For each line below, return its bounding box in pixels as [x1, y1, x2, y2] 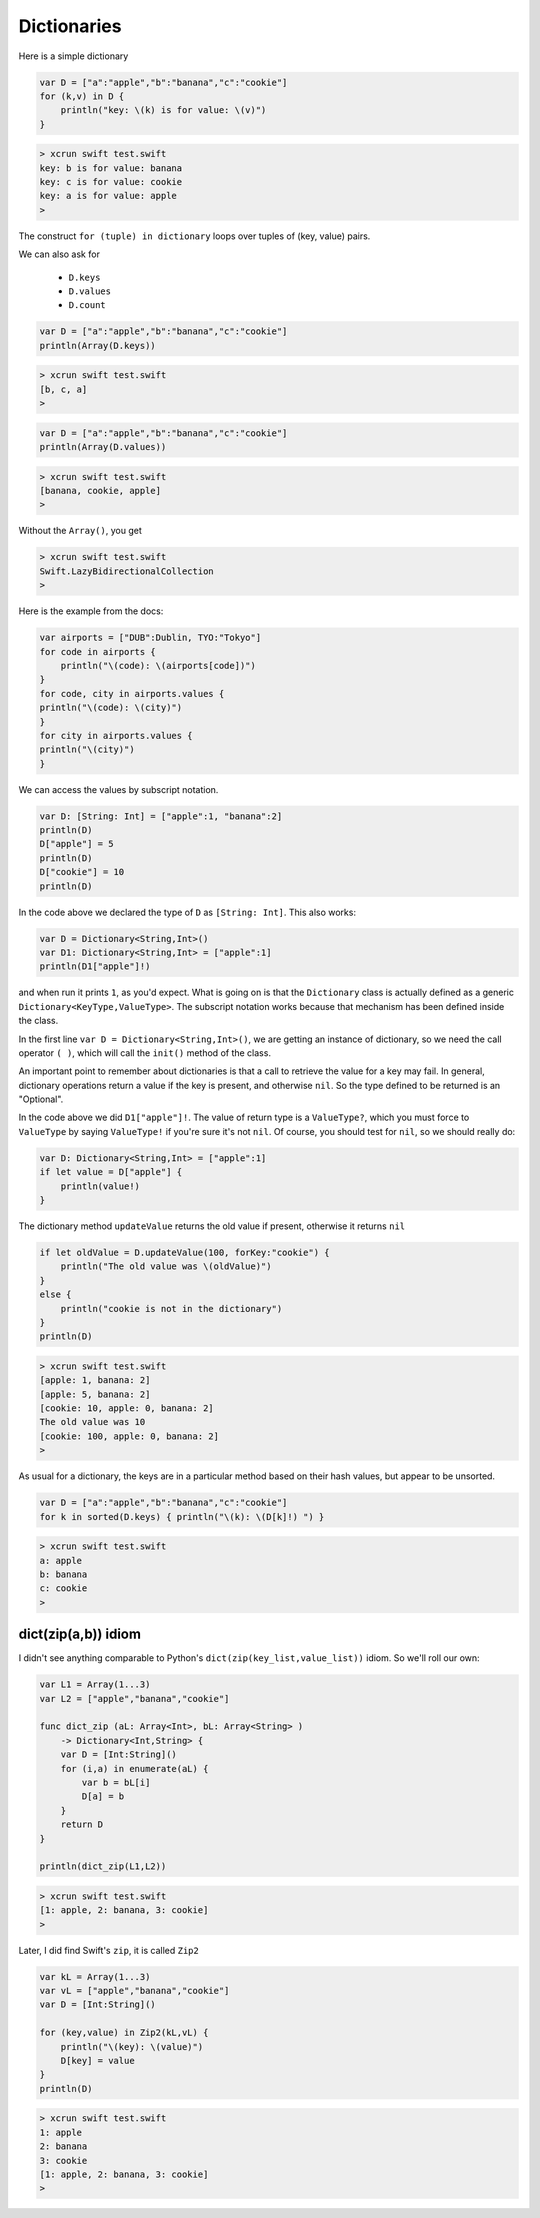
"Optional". [18, 1093, 64, 1105]
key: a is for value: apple [39, 190, 177, 202]
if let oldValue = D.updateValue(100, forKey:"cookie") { [39, 1246, 330, 1258]
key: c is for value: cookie [39, 176, 183, 188]
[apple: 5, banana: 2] [39, 1388, 151, 1400]
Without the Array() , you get [18, 525, 142, 537]
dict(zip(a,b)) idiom [18, 1626, 142, 1643]
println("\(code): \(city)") [39, 702, 183, 714]
